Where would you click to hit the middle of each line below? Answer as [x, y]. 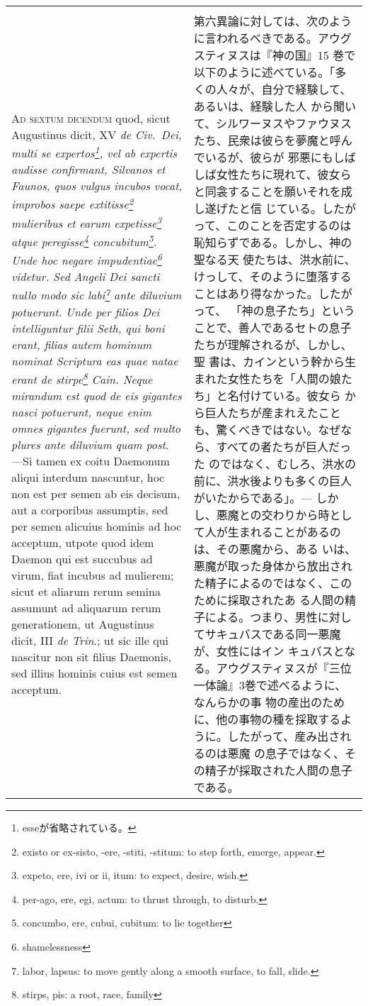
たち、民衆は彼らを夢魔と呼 [267, 140]
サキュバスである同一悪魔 [273, 634]
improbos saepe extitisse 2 [73, 203]
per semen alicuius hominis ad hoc [97, 526]
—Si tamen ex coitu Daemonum [91, 461]
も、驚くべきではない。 [256, 430]
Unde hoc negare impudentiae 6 [87, 259]
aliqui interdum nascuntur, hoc [88, 477]
